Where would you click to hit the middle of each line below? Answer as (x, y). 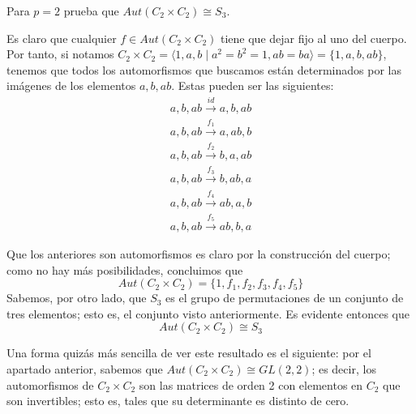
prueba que (91, 11)
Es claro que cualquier (62, 38)
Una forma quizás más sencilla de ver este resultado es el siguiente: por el (189, 353)
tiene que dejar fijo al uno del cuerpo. (314, 38)
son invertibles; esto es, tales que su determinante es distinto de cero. (178, 401)
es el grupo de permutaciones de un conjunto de (285, 298)
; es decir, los (344, 368)
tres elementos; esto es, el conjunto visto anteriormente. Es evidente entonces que (208, 313)
